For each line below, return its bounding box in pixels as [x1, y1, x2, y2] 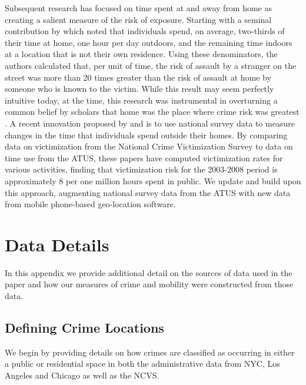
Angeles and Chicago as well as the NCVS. [5, 369, 159, 381]
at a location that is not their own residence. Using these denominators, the [5, 48, 278, 60]
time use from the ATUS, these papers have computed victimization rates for [5, 151, 283, 164]
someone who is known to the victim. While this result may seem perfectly [5, 82, 274, 95]
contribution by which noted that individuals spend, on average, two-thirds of [5, 25, 285, 37]
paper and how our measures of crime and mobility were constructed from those [5, 278, 294, 290]
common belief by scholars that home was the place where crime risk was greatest [5, 105, 300, 118]
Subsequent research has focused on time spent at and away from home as [5, 2, 272, 14]
